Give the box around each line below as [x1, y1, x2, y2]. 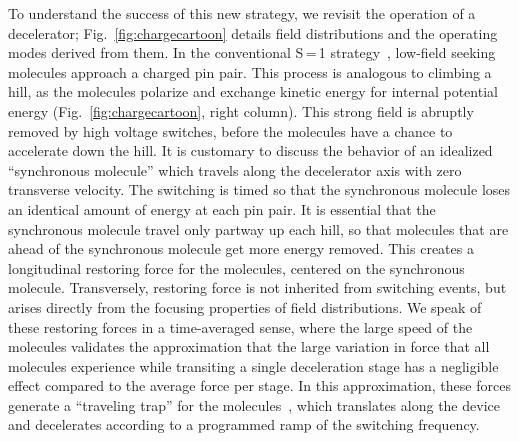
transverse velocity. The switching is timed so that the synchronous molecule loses [8, 179, 511, 200]
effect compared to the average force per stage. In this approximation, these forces [8, 375, 511, 396]
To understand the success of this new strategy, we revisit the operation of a [8, 3, 476, 23]
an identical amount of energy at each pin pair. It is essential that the [8, 198, 436, 219]
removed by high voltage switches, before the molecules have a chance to [8, 120, 453, 141]
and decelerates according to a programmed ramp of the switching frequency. [8, 414, 480, 435]
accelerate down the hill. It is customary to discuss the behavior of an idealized [8, 140, 493, 161]
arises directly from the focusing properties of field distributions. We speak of [8, 296, 482, 317]
